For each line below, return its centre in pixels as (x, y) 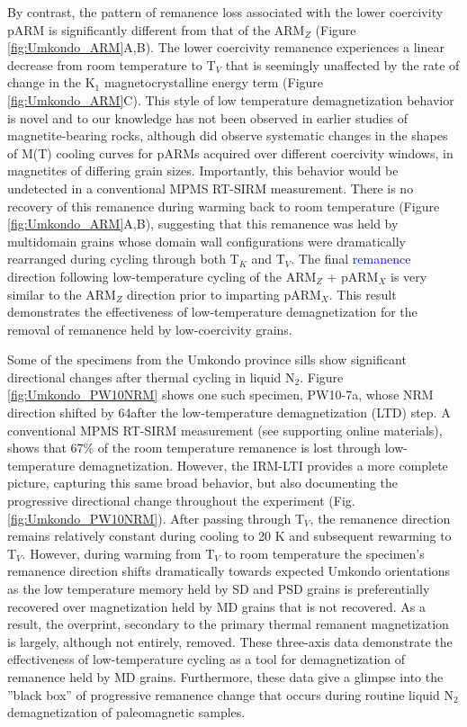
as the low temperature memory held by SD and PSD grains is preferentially (219, 588)
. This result (363, 294)
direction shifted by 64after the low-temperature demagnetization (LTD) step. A (229, 413)
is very (409, 276)
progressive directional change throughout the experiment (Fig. (181, 501)
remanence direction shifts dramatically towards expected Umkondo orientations (229, 571)
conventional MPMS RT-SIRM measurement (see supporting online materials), (225, 430)
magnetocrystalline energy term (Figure (214, 82)
